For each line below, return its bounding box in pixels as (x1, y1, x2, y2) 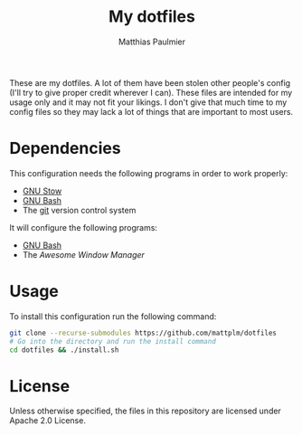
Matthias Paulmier (118, 36, 186, 47)
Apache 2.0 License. (9, 415, 86, 426)
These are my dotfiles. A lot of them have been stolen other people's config (9, 77, 291, 88)
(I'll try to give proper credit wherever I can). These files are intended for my (9, 87, 293, 98)
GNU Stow (22, 185, 62, 196)
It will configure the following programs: (9, 222, 158, 232)
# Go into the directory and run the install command (9, 336, 217, 345)
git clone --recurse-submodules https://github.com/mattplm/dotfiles (9, 328, 278, 337)
